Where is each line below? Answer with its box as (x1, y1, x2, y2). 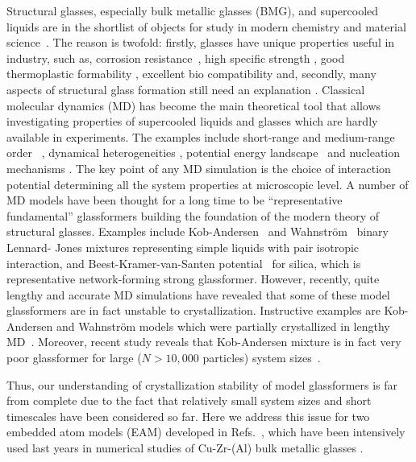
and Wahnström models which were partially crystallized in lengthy (56, 317, 390, 334)
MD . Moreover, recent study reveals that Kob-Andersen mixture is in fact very (6, 333, 401, 350)
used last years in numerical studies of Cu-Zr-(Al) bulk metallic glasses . (6, 439, 364, 456)
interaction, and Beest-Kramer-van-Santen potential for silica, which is (6, 254, 361, 271)
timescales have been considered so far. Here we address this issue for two (6, 407, 370, 424)
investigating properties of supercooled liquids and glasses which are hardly (6, 113, 378, 130)
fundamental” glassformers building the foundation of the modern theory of (6, 207, 380, 224)
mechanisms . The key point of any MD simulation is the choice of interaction (6, 159, 391, 176)
